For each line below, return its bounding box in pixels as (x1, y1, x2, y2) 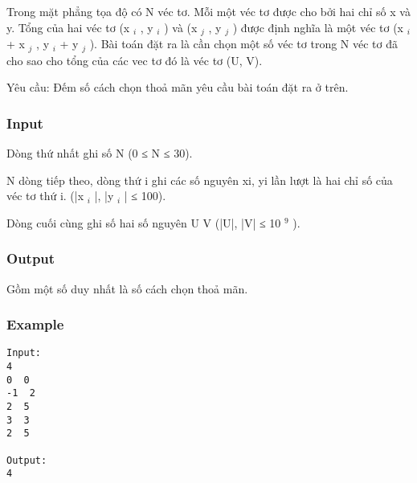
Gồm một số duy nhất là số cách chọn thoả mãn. (6, 280, 248, 297)
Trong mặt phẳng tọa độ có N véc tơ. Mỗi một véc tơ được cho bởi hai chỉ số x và (6, 3, 411, 19)
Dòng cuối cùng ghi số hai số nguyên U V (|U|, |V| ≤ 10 (6, 214, 281, 231)
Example (6, 314, 64, 334)
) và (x (164, 18, 198, 35)
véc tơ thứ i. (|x (6, 187, 84, 204)
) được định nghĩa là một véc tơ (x (232, 18, 403, 35)
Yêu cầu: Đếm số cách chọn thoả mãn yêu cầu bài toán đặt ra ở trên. (6, 79, 349, 96)
